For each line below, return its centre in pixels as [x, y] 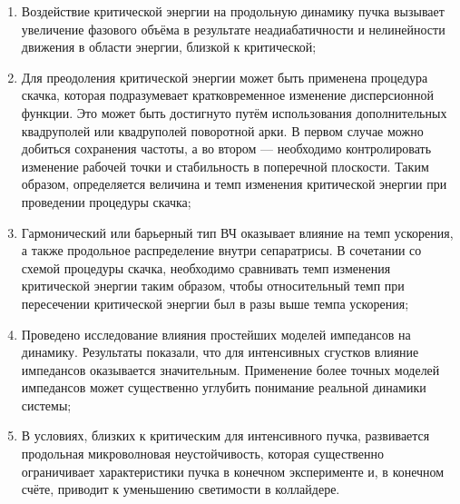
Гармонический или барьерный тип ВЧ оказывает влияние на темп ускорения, [237, 232]
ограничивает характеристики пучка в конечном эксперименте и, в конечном [233, 471]
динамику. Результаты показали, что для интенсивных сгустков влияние [220, 352]
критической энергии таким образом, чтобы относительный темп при [213, 286]
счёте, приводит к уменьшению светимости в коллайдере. [181, 489]
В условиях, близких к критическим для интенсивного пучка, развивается [225, 435]
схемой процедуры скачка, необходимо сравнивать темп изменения [206, 267]
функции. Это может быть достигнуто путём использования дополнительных [234, 112]
